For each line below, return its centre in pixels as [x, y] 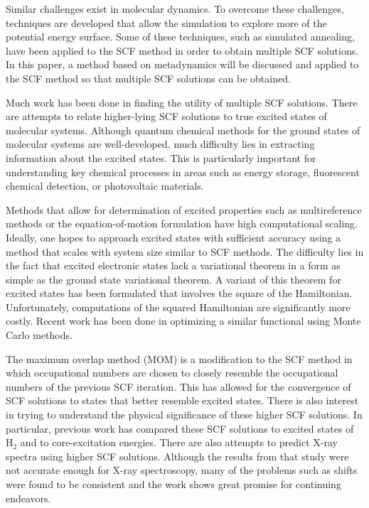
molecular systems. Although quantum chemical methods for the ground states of [183, 130]
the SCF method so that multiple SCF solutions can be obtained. [148, 78]
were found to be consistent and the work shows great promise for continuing [173, 484]
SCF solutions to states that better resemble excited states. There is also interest [182, 400]
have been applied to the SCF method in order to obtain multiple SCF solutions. [182, 50]
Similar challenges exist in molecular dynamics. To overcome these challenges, [175, 9]
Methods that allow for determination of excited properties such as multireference [184, 209]
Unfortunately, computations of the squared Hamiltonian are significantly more [178, 307]
